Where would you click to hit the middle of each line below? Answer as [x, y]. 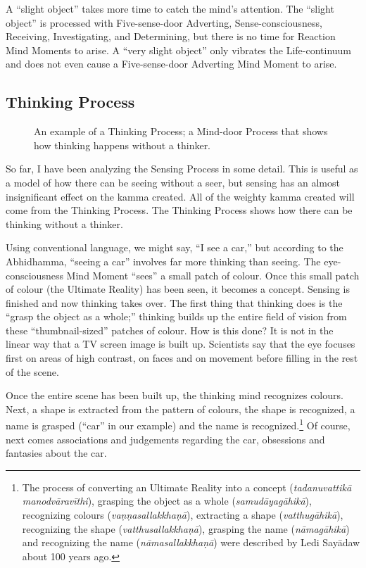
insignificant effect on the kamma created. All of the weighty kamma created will [180, 196]
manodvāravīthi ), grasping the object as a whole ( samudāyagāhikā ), [167, 501]
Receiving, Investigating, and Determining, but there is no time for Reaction [171, 36]
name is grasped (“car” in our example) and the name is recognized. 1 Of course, [178, 424]
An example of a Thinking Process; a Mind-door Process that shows [181, 131]
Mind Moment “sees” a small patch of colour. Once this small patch [213, 275]
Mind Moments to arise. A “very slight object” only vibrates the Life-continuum [179, 50]
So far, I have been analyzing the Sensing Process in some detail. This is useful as [182, 169]
